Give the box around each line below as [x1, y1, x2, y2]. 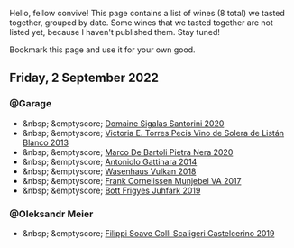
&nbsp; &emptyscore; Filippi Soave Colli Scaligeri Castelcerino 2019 [22, 227, 275, 238]
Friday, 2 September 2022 [9, 70, 160, 86]
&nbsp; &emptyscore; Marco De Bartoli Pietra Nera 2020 [22, 146, 234, 157]
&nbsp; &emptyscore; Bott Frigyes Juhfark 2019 [22, 185, 201, 196]
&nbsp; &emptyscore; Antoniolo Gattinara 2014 [22, 156, 198, 167]
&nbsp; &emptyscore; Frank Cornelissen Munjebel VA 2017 [22, 175, 242, 186]
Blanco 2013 [22, 137, 69, 148]
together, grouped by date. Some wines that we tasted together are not [9, 17, 273, 28]
